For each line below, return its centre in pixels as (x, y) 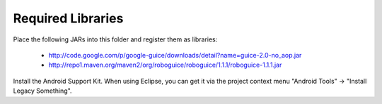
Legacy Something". (42, 91)
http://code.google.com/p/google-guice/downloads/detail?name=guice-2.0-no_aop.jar (175, 55)
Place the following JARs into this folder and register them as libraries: (115, 39)
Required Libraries (68, 18)
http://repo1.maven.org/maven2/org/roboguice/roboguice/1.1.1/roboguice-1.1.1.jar (165, 65)
